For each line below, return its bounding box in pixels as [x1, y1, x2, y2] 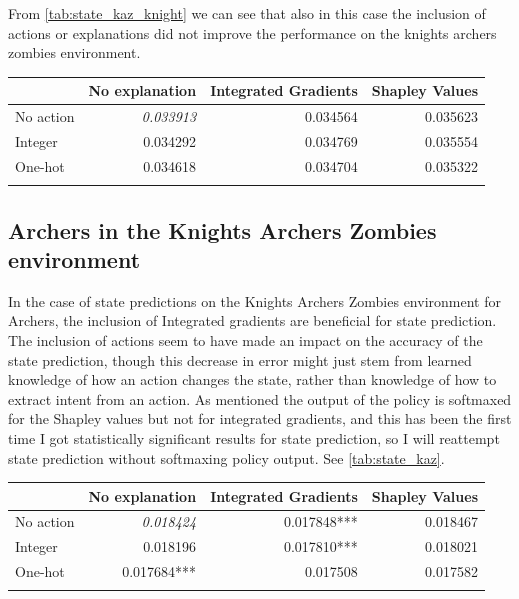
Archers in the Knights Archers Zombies [8, 214, 437, 245]
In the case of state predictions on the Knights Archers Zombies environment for [8, 290, 501, 311]
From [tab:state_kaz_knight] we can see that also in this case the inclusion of [8, 3, 486, 23]
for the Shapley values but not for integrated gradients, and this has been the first [8, 408, 512, 429]
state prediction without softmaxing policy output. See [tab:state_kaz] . [8, 447, 445, 468]
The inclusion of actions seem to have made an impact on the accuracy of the [8, 329, 483, 350]
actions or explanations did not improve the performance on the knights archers [8, 22, 497, 43]
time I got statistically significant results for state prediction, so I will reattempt [8, 427, 500, 448]
